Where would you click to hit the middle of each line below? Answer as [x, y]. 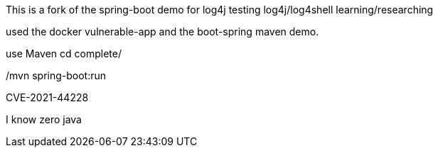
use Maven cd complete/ [64, 53]
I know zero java [44, 119]
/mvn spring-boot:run [56, 75]
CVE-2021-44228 [47, 97]
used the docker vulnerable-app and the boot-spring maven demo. [162, 32]
